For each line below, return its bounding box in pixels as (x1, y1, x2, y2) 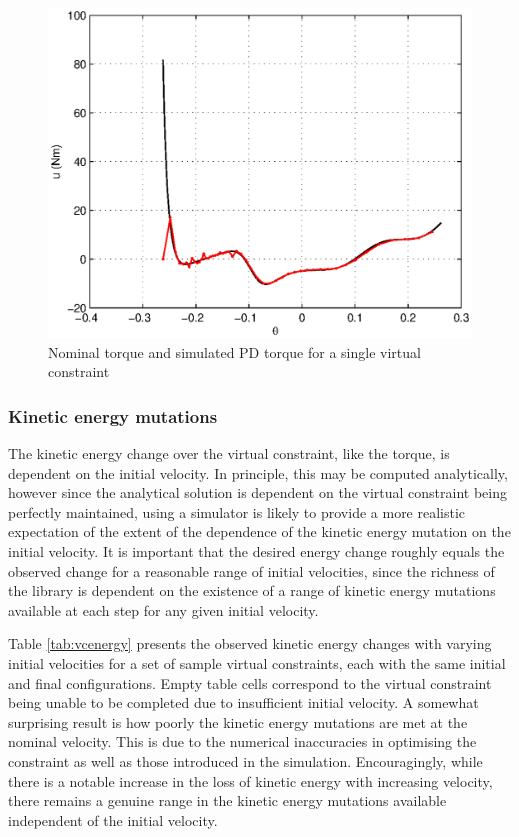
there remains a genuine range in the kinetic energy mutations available (8, 790, 447, 811)
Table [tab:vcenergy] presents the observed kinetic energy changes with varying (8, 633, 492, 654)
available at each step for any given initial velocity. (8, 599, 319, 620)
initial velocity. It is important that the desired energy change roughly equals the (8, 540, 505, 561)
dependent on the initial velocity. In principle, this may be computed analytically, (8, 462, 508, 483)
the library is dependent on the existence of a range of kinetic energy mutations (8, 580, 496, 601)
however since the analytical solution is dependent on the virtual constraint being (8, 482, 507, 503)
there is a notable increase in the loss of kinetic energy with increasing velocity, (8, 770, 493, 791)
